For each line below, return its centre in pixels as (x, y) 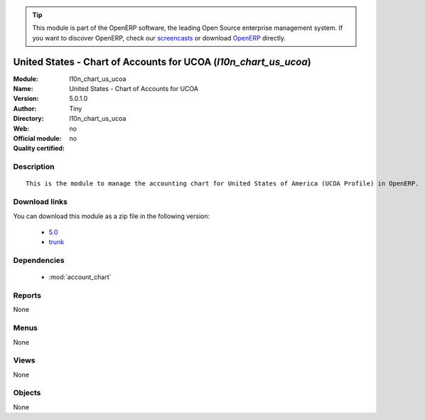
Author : (25, 108)
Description (34, 167)
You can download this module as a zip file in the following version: (112, 216)
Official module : (37, 139)
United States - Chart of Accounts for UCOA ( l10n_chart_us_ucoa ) (162, 61)
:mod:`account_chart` (80, 277)
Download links (40, 202)
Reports (27, 296)
